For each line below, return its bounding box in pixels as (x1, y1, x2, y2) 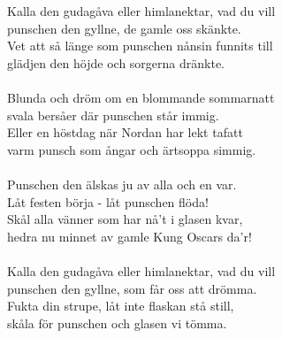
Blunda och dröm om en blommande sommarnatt (7, 88, 275, 107)
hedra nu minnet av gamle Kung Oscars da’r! (7, 227, 252, 245)
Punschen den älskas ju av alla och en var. (7, 175, 237, 194)
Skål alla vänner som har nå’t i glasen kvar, (7, 210, 243, 228)
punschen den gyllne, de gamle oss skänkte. (7, 19, 241, 37)
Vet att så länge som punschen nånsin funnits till (7, 36, 273, 55)
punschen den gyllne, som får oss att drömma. (7, 279, 257, 297)
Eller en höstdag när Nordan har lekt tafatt (7, 123, 243, 142)
